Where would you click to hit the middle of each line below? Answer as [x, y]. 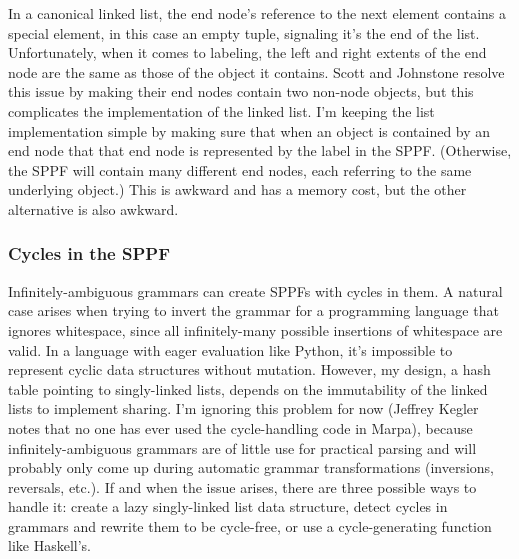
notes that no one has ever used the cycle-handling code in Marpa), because [240, 427]
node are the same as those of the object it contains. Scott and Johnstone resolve [256, 71]
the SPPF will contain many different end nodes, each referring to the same [240, 169]
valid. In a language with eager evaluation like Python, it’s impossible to [230, 349]
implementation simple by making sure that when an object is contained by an [249, 130]
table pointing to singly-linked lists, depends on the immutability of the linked [248, 388]
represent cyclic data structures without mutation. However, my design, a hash [249, 369]
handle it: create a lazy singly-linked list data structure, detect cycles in [228, 506]
